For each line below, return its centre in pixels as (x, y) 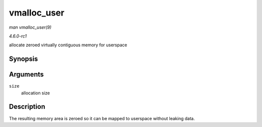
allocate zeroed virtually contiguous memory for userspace (68, 45)
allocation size (36, 93)
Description (27, 107)
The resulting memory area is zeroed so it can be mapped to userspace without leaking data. (102, 118)
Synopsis (24, 59)
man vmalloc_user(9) (30, 27)
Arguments (26, 75)
